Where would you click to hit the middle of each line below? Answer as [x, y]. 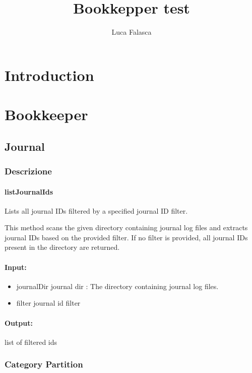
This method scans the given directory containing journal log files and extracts [126, 227]
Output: [19, 322]
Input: [16, 267]
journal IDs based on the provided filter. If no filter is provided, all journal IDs [126, 237]
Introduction [49, 75]
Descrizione [28, 171]
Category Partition [44, 364]
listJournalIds [29, 191]
